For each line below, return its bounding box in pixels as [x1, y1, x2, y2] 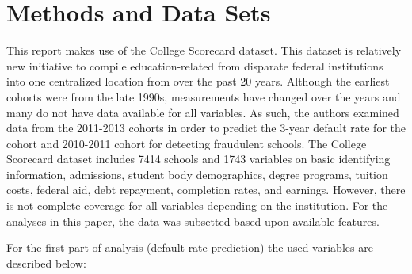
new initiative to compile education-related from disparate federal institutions [6, 57, 383, 74]
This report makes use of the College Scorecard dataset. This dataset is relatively [6, 42, 402, 59]
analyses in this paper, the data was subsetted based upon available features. [6, 212, 380, 229]
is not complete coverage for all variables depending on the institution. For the [6, 197, 388, 214]
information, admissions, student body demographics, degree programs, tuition [6, 166, 388, 182]
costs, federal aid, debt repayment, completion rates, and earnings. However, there [6, 181, 406, 198]
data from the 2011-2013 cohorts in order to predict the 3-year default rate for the [6, 120, 406, 136]
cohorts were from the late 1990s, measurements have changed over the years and [6, 88, 401, 105]
